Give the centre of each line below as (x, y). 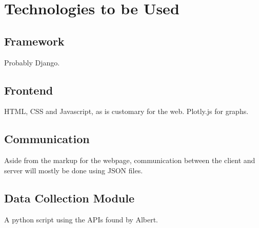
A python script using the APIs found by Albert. (81, 219)
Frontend (29, 90)
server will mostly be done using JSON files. (74, 170)
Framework (34, 41)
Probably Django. (32, 62)
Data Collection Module (69, 198)
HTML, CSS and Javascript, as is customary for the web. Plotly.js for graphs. (126, 111)
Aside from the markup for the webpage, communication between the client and (130, 160)
